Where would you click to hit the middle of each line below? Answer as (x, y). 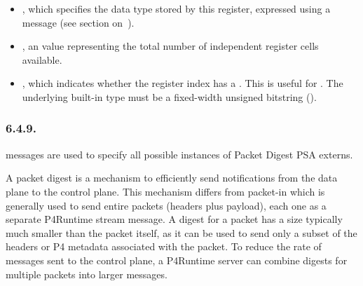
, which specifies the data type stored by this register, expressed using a (176, 8)
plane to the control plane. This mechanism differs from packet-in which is (165, 191)
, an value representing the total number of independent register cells (170, 46)
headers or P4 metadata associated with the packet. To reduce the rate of (164, 246)
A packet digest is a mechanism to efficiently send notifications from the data (172, 178)
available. (42, 59)
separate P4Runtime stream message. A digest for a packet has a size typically (174, 219)
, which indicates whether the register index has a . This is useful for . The (183, 83)
